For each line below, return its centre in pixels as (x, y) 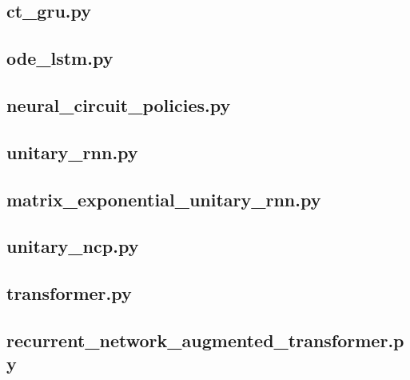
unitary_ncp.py (73, 246)
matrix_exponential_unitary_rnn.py (164, 199)
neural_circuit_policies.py (119, 104)
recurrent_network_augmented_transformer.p (205, 340)
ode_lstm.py (60, 58)
